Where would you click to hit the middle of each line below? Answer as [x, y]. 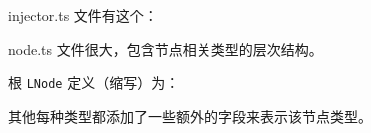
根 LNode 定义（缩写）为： [94, 82]
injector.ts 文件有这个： [83, 15]
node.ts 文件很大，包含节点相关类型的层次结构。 [165, 48]
